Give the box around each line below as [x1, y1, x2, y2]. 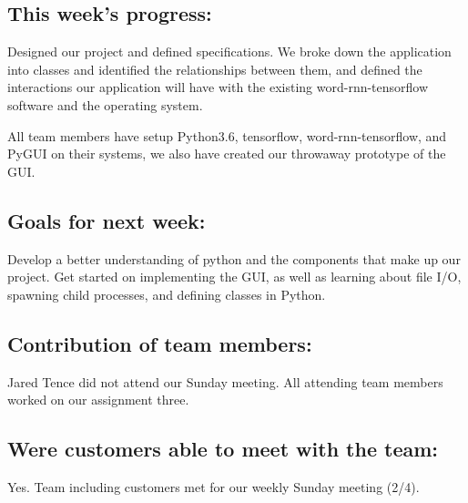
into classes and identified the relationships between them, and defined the [7, 59, 422, 78]
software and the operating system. [7, 95, 203, 114]
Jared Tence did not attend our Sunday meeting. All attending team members [7, 372, 443, 391]
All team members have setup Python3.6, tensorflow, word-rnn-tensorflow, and [7, 126, 447, 145]
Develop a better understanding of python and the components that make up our [7, 249, 461, 268]
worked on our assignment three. [7, 390, 189, 409]
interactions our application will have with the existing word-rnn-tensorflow [7, 77, 429, 97]
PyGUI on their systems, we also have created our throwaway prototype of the [7, 144, 446, 163]
